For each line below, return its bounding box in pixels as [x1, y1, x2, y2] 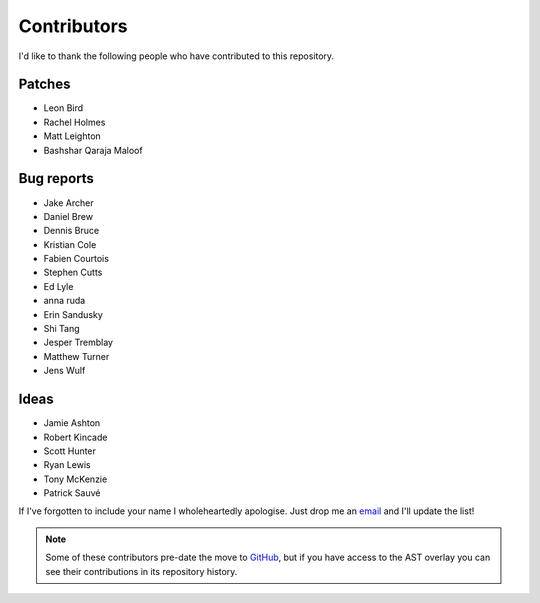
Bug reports [18, 170, 95, 187]
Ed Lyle [43, 280, 74, 292]
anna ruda [43, 295, 86, 307]
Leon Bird [43, 102, 84, 114]
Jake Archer [43, 196, 94, 209]
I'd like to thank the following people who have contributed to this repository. [18, 50, 335, 62]
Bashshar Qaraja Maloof [43, 144, 144, 156]
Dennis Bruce [43, 225, 100, 237]
